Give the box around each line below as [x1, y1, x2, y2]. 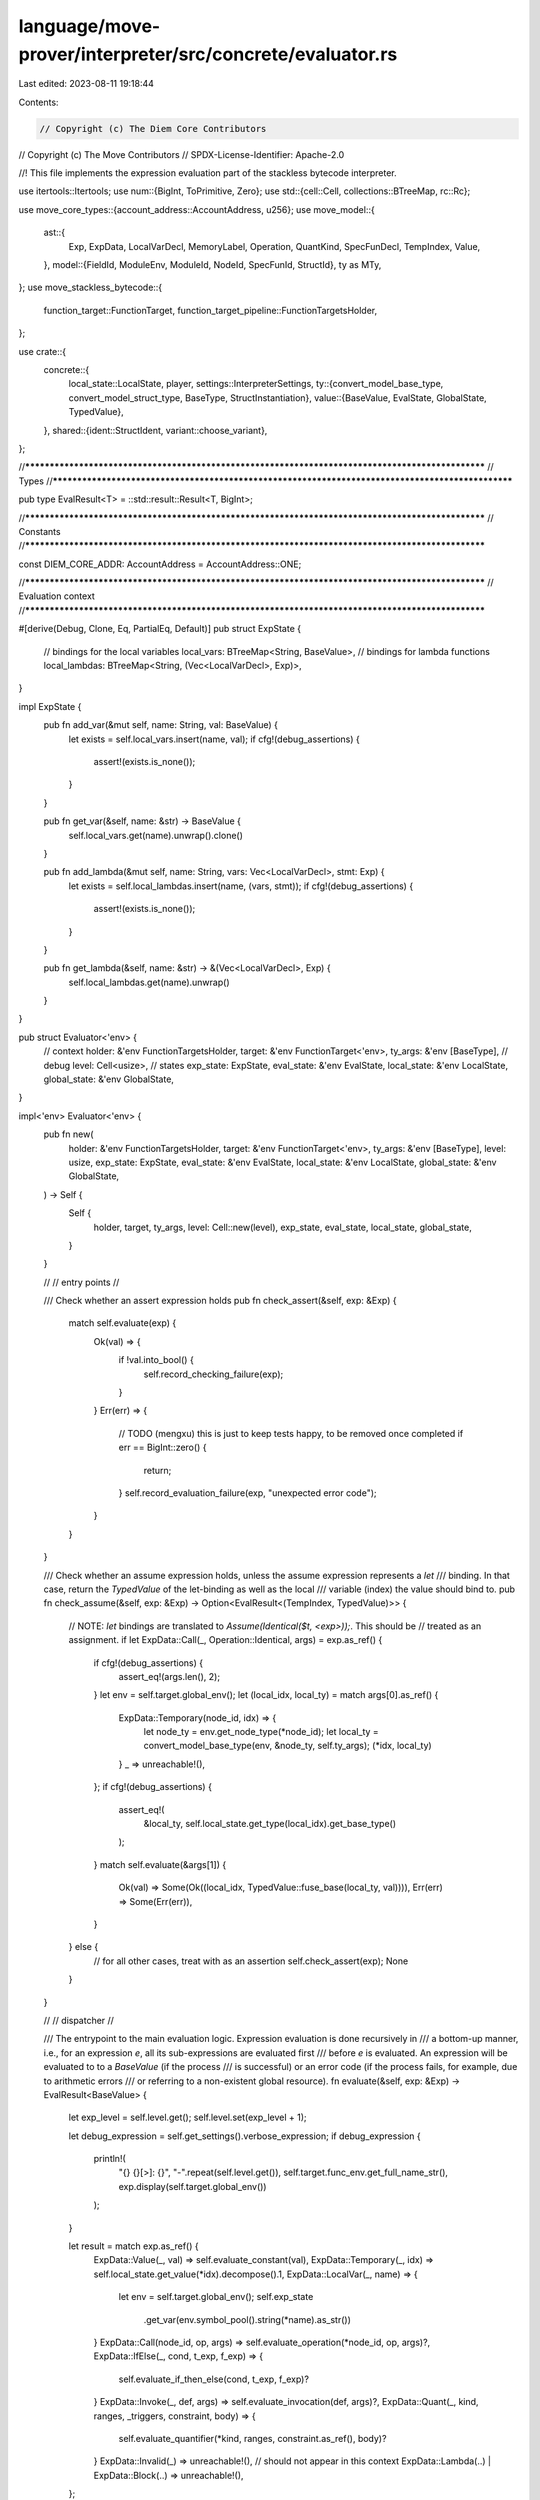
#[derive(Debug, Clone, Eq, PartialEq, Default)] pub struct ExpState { [18, 623, 302, 635]
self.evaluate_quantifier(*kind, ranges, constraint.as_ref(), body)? [118, 2432, 387, 2444]
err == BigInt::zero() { [118, 1441, 207, 1454]
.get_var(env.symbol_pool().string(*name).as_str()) [143, 2313, 352, 2325]
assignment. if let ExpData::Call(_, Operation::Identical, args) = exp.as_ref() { [68, 1634, 383, 1646]
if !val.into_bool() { [118, 1354, 194, 1366]
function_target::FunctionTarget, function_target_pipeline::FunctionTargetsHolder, [43, 304, 378, 316]
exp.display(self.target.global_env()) [118, 2180, 267, 2192]
